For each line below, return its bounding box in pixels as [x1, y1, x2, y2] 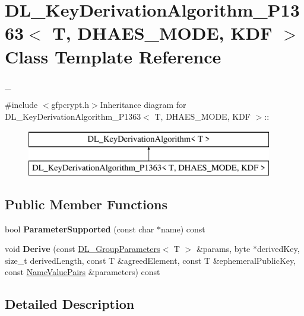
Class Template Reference [5, 44, 221, 68]
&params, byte [196, 242, 251, 255]
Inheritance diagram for [100, 98, 186, 111]
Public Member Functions [5, 194, 167, 213]
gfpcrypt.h [51, 98, 90, 111]
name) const [161, 222, 205, 235]
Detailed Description [5, 295, 135, 313]
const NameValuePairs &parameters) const [5, 266, 160, 278]
